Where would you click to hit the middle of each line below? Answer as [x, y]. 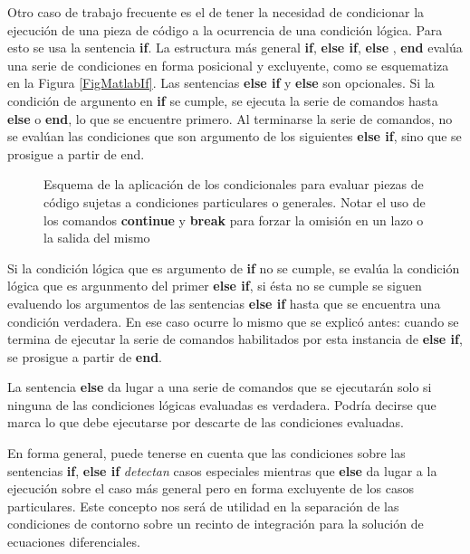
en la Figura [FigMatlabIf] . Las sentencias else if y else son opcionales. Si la [221, 83]
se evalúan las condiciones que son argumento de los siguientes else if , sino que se [235, 136]
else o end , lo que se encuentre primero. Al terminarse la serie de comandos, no [230, 118]
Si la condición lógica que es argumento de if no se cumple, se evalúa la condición [234, 267]
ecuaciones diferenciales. [74, 542]
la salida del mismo [97, 238]
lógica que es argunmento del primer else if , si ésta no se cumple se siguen [215, 286]
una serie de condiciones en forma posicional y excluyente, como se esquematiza [228, 65]
